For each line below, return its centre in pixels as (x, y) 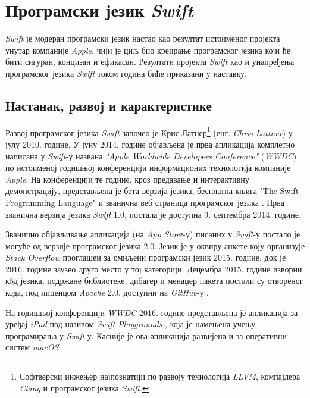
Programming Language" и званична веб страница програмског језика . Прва (145, 202)
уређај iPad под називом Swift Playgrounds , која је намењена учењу (131, 324)
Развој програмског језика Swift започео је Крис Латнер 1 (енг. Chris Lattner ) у (149, 131)
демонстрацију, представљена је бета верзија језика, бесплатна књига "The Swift (152, 191)
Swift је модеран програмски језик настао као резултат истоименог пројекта (143, 38)
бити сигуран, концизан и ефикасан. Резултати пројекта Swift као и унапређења (150, 62)
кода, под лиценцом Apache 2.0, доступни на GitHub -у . (107, 292)
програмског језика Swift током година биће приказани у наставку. (126, 73)
